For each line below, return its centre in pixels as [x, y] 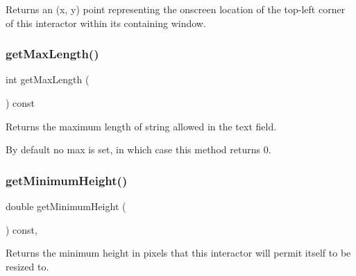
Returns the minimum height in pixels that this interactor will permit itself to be [178, 253]
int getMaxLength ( [48, 79]
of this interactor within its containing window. [106, 23]
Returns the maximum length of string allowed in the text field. [141, 126]
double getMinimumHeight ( [66, 206]
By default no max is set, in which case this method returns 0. [138, 149]
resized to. [27, 266]
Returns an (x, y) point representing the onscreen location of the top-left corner [176, 9]
